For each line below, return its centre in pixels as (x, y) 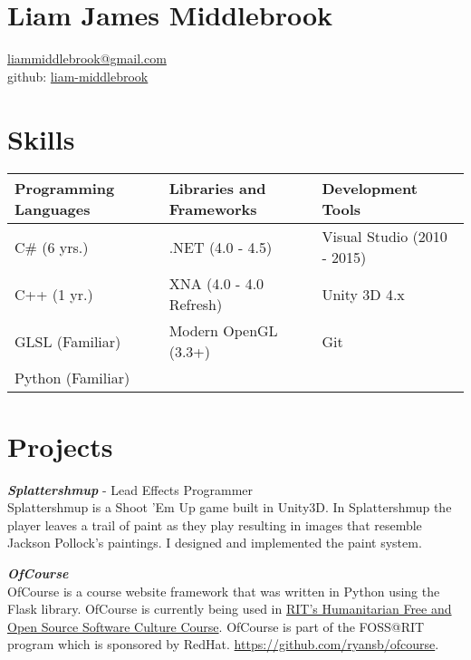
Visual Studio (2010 (384, 237)
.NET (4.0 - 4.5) (221, 247)
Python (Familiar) (72, 378)
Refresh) (196, 305)
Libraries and (217, 189)
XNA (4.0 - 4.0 (216, 284)
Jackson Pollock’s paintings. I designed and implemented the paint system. (215, 543)
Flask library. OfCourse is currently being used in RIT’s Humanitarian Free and (230, 609)
